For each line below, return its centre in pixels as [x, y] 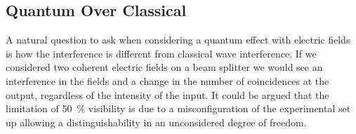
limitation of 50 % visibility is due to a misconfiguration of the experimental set [178, 108]
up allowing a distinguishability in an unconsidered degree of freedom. [156, 122]
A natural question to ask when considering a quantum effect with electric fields [178, 40]
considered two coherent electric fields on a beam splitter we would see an [164, 67]
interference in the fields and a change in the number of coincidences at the [167, 80]
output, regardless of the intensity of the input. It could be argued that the [167, 94]
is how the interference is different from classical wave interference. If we [161, 53]
